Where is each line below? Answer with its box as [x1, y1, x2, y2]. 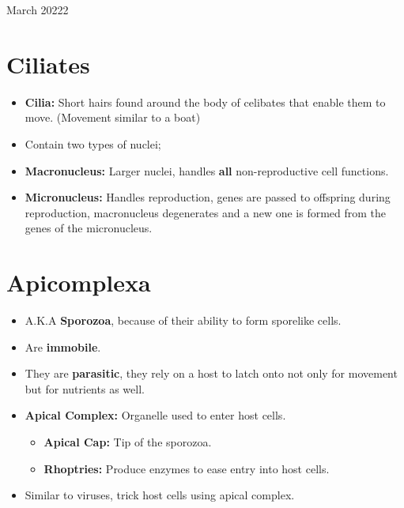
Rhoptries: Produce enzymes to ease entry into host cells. [43, 460, 330, 476]
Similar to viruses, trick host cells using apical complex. [25, 487, 295, 503]
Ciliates [6, 47, 90, 80]
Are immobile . [25, 338, 101, 355]
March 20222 [6, 2, 69, 17]
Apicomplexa [6, 266, 151, 299]
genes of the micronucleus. [25, 220, 153, 236]
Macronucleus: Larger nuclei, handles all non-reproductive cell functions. [25, 162, 389, 179]
